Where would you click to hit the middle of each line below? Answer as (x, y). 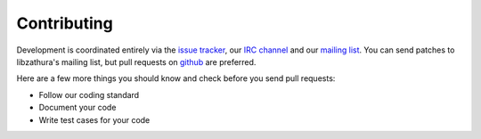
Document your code (77, 108)
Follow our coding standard (89, 94)
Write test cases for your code (94, 119)
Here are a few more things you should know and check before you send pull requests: (176, 78)
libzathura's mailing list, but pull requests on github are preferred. (136, 61)
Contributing (65, 23)
